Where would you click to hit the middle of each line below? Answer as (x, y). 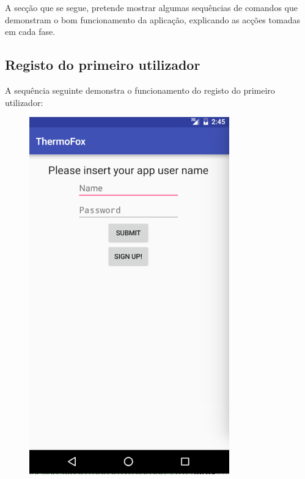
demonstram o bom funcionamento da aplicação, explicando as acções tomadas (152, 19)
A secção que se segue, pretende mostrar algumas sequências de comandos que (151, 7)
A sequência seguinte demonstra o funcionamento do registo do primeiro (140, 90)
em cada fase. (30, 32)
